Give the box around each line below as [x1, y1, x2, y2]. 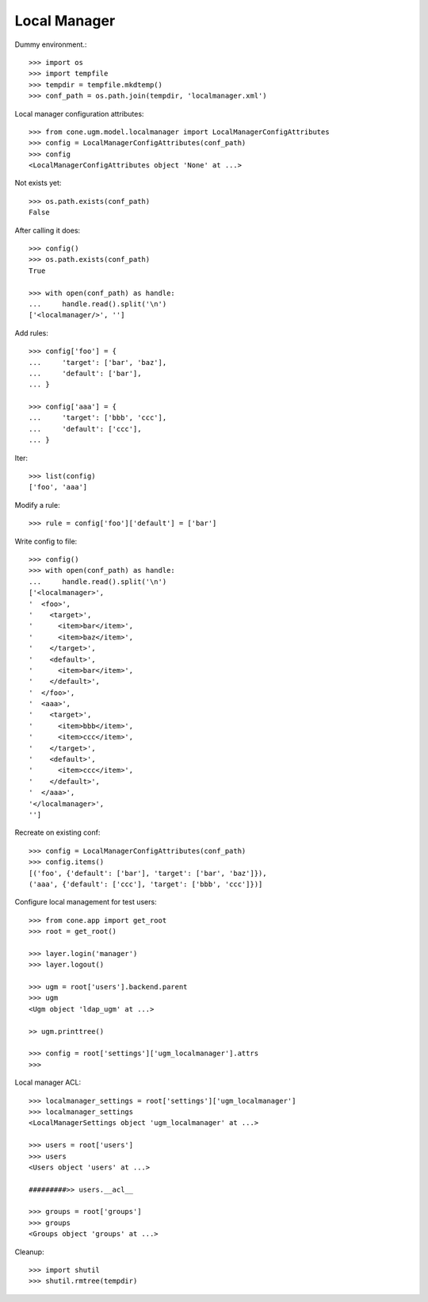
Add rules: [14, 328, 49, 337]
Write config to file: [14, 536, 78, 546]
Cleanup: [14, 1246, 44, 1257]
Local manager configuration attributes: [14, 109, 144, 118]
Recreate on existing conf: [14, 828, 101, 837]
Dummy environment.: [14, 40, 87, 49]
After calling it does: [14, 225, 81, 235]
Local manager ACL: [14, 1077, 82, 1087]
